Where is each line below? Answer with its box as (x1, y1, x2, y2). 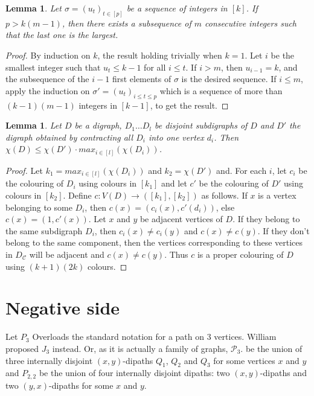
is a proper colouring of (197, 248, 284, 260)
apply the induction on (5, 84, 90, 97)
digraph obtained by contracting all (5, 130, 133, 143)
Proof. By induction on (5, 49, 91, 62)
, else (216, 200, 235, 213)
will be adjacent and (29, 248, 104, 260)
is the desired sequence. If (181, 72, 277, 85)
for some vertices (213, 354, 275, 366)
